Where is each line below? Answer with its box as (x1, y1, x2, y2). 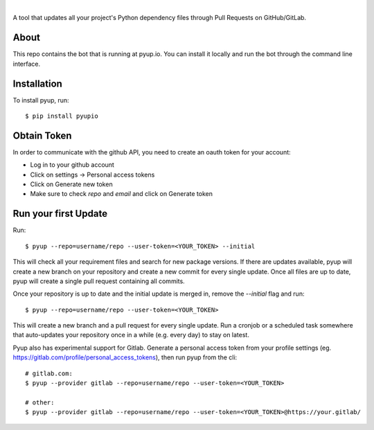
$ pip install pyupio (25, 111, 98, 120)
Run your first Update (12, 208, 107, 220)
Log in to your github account (30, 161, 114, 169)
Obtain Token (12, 129, 72, 141)
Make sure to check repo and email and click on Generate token (30, 190, 213, 198)
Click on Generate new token (30, 180, 114, 188)
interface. (12, 60, 41, 68)
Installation (12, 78, 62, 89)
